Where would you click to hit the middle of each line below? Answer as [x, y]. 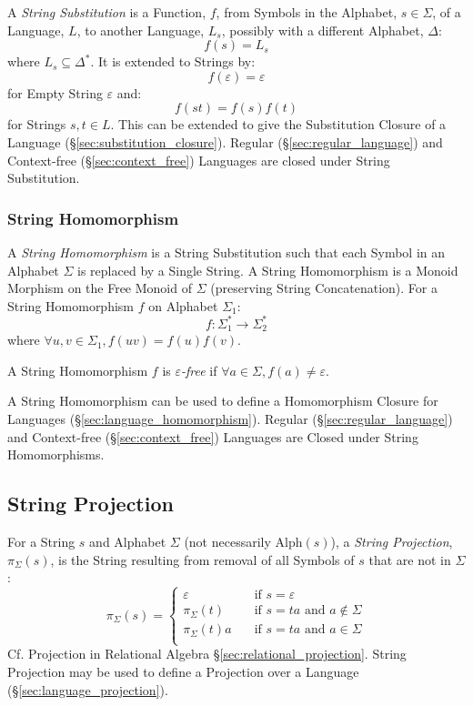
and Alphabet [128, 542]
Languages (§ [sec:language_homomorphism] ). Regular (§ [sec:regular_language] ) [230, 419]
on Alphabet [183, 305]
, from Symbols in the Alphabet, [307, 12]
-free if [199, 370]
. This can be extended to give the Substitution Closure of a [278, 124]
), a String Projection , [392, 542]
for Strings [37, 124]
